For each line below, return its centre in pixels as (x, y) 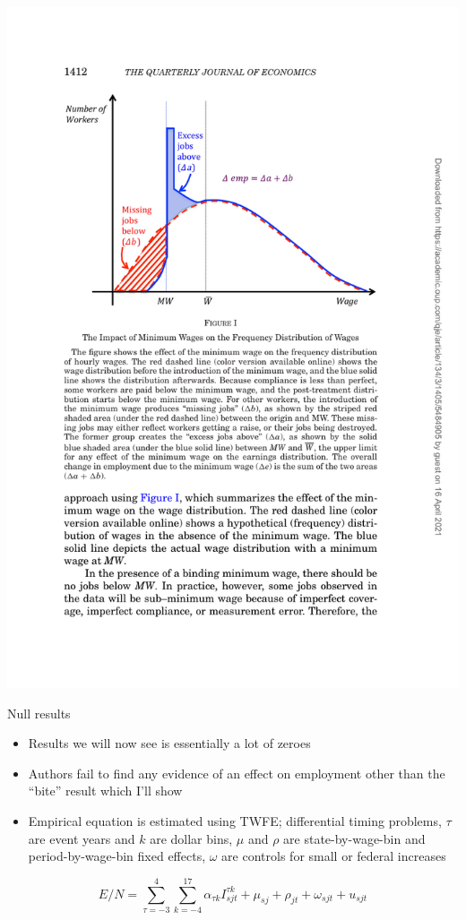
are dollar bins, (191, 838)
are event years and (82, 838)
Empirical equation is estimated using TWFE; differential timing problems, (235, 821)
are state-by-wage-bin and (354, 838)
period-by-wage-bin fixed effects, (117, 856)
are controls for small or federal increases (334, 856)
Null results (39, 713)
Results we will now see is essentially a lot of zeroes (169, 743)
